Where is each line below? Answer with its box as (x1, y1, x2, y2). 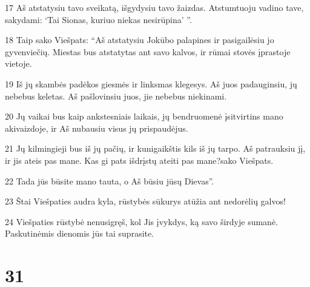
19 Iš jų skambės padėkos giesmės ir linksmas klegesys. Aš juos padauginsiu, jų (5, 77, 297, 90)
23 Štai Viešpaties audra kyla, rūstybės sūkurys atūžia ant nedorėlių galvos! (5, 195, 286, 208)
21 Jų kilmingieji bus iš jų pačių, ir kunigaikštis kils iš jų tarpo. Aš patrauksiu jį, (5, 142, 306, 155)
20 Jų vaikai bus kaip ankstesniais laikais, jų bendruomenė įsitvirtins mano (5, 110, 283, 123)
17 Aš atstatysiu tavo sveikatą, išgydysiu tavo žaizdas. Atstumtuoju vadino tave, (5, 1, 304, 13)
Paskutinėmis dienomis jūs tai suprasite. (5, 227, 154, 240)
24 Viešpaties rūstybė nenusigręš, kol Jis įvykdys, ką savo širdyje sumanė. (5, 215, 279, 228)
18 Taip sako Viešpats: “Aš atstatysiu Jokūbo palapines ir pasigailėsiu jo (5, 33, 274, 46)
